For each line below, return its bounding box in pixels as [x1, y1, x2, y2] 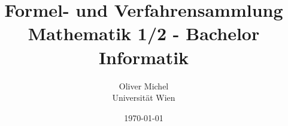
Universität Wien [112, 91, 175, 104]
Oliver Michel [119, 79, 169, 92]
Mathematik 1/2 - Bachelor [28, 21, 260, 46]
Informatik [98, 44, 189, 69]
